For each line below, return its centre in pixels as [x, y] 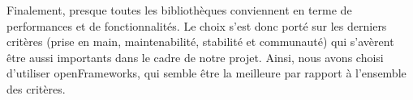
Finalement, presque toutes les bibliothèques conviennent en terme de [179, 10]
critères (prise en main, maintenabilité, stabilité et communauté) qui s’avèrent [200, 42]
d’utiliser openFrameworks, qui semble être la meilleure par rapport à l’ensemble [206, 73]
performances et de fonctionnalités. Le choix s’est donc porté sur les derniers [197, 25]
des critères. [36, 88]
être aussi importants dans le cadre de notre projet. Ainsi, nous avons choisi [195, 57]
